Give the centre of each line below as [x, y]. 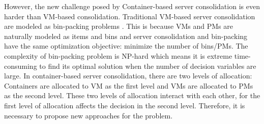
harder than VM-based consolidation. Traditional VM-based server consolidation [130, 16]
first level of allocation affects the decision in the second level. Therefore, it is [125, 105]
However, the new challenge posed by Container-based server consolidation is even [132, 6]
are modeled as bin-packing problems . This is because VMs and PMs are [119, 26]
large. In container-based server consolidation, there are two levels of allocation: [128, 76]
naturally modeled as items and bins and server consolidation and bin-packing [126, 36]
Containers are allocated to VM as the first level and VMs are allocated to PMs [129, 85]
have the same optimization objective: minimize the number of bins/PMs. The [126, 46]
